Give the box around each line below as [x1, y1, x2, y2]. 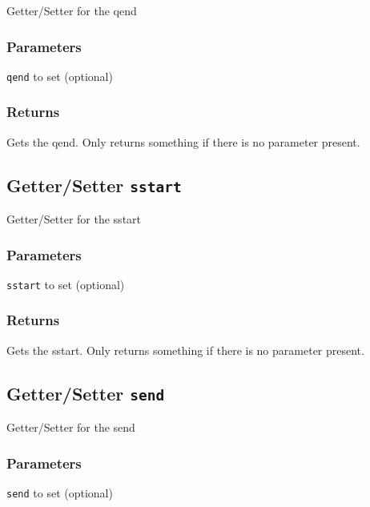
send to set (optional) [6, 484, 113, 501]
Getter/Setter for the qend [6, 2, 137, 18]
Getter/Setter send [6, 380, 165, 405]
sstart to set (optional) [6, 276, 125, 292]
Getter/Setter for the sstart [6, 211, 142, 227]
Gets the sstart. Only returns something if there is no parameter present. [6, 341, 364, 358]
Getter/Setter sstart [6, 172, 182, 197]
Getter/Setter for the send [6, 419, 135, 436]
